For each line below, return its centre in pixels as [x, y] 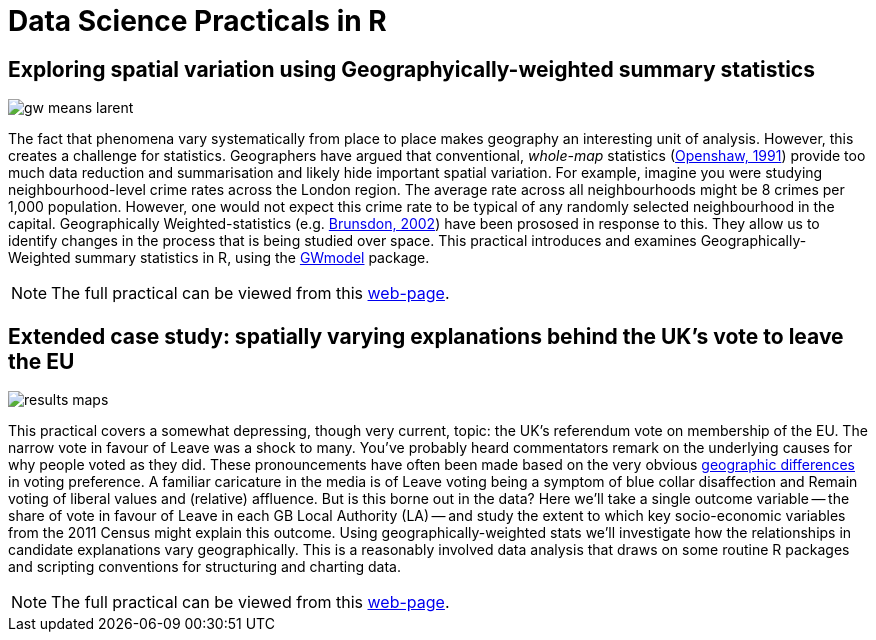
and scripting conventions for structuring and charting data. [204, 567]
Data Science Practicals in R [197, 21]
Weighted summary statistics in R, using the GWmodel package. [219, 258]
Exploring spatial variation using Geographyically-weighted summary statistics [411, 69]
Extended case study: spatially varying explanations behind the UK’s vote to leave [426, 336]
